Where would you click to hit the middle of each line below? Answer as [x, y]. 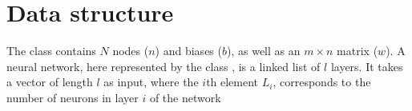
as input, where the [151, 82]
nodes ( [131, 51]
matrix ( [357, 51]
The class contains [51, 51]
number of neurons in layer [73, 97]
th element [232, 82]
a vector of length [50, 82]
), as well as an [264, 51]
